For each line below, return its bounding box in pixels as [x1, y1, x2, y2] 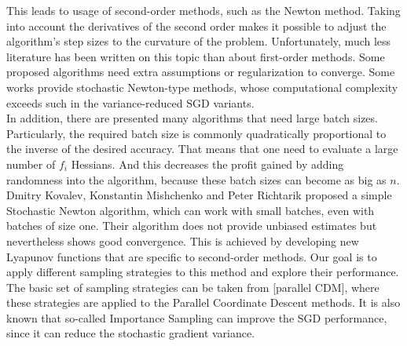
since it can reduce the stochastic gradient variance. [6, 325, 255, 341]
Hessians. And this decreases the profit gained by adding [71, 155, 344, 172]
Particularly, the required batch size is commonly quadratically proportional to [6, 125, 387, 141]
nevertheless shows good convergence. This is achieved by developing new [6, 232, 359, 249]
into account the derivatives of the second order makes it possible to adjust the [6, 17, 387, 34]
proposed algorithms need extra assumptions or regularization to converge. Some [6, 64, 395, 80]
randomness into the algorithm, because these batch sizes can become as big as [6, 171, 387, 188]
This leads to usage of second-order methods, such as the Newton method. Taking [6, 2, 401, 18]
